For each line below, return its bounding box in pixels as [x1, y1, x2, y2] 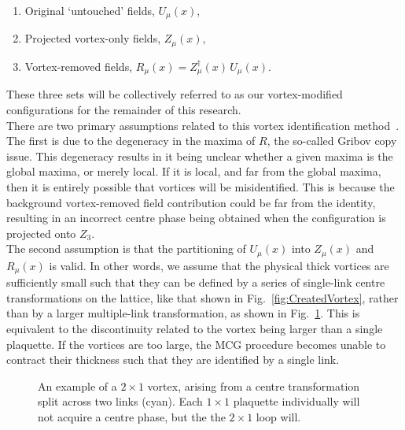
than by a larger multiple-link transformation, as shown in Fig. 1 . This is [6, 305, 360, 321]
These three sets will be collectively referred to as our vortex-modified [6, 86, 343, 102]
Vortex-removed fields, [24, 57, 133, 74]
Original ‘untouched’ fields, [24, 2, 155, 18]
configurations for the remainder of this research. [6, 101, 241, 117]
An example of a [38, 377, 117, 394]
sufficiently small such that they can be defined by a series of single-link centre [6, 274, 385, 291]
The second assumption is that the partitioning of [6, 240, 246, 257]
